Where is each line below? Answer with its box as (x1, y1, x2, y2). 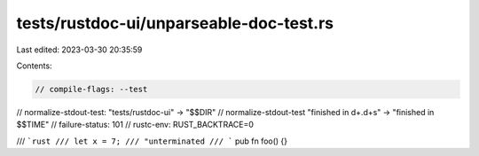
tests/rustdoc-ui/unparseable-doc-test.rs (16, 13, 334, 33)
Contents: (16, 60, 52, 71)
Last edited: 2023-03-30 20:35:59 (16, 44, 143, 55)
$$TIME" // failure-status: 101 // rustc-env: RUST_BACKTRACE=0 (16, 120, 255, 130)
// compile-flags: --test (35, 84, 148, 94)
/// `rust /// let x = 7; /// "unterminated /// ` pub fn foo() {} (16, 136, 288, 146)
